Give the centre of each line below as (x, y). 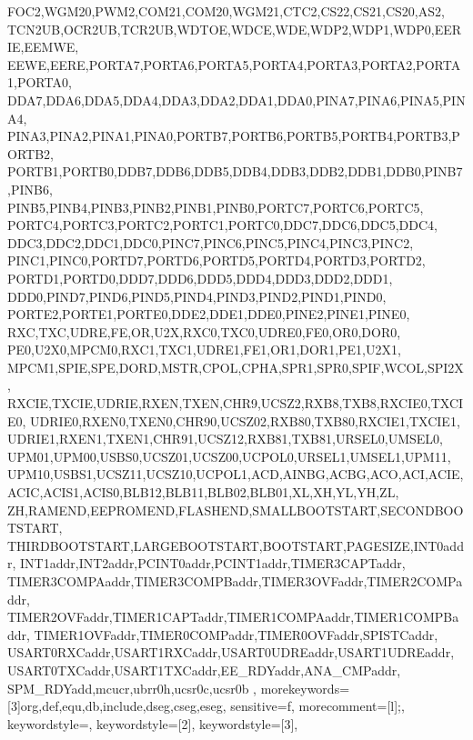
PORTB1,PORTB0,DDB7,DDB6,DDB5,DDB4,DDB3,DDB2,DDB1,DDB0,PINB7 (235, 171)
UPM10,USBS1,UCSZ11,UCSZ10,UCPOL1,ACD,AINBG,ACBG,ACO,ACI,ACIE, (236, 474)
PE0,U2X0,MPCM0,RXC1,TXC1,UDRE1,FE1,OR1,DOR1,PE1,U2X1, (204, 350)
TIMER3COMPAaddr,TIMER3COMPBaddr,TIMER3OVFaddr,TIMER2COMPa (235, 581)
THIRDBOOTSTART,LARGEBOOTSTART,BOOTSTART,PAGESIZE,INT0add (236, 545)
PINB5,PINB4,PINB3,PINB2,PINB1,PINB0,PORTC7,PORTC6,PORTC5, (216, 207)
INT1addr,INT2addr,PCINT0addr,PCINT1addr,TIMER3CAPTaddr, (213, 563)
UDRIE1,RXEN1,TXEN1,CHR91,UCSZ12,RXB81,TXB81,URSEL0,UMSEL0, (225, 439)
